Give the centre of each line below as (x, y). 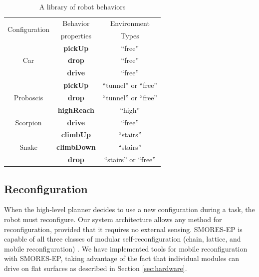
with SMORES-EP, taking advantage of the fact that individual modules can (122, 258)
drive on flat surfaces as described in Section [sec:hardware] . (96, 268)
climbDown (76, 147)
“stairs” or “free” (130, 159)
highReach (76, 110)
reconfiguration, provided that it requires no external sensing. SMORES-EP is (123, 229)
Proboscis (28, 97)
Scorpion (28, 122)
